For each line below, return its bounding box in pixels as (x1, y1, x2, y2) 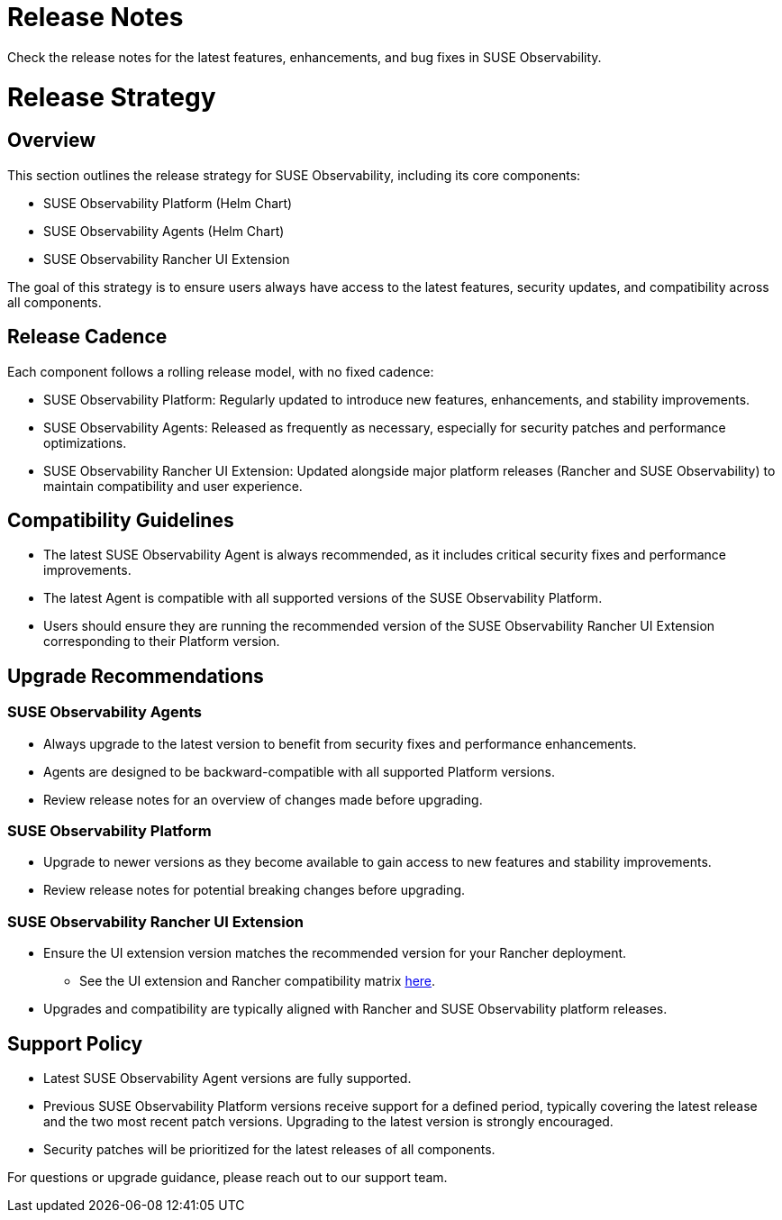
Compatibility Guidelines (7, 508, 234, 532)
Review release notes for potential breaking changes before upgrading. (43, 882, 466, 898)
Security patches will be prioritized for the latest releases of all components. (43, 1141, 496, 1157)
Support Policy (7, 1032, 143, 1055)
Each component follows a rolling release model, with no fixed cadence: (7, 363, 434, 379)
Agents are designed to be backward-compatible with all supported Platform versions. (43, 763, 556, 779)
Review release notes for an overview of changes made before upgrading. (43, 791, 483, 807)
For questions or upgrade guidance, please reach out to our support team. (7, 1169, 448, 1185)
